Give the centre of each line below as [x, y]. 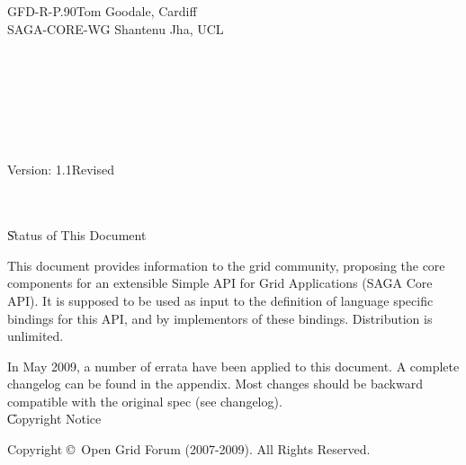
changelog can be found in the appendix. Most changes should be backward [215, 384]
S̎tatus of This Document [77, 235]
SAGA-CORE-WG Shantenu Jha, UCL [116, 28]
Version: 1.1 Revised [61, 170]
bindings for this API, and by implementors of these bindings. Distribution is [220, 318]
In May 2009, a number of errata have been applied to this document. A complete [233, 366]
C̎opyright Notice [54, 419]
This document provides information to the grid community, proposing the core [226, 265]
